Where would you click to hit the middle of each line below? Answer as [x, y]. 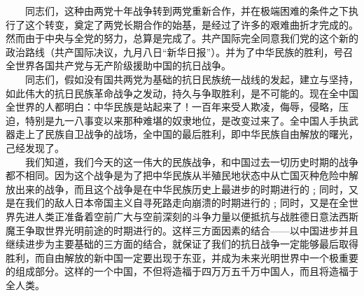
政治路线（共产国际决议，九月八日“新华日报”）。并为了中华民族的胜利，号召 [180, 51]
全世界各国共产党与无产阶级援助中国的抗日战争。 [118, 65]
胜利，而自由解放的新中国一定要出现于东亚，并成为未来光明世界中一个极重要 [182, 257]
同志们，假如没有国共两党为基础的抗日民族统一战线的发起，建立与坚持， [191, 79]
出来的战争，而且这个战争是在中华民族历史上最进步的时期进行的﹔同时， [182, 189]
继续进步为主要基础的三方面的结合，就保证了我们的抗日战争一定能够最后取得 [182, 244]
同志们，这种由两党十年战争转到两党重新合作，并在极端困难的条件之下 [187, 10]
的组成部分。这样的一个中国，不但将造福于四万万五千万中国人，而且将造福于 [182, 271]
